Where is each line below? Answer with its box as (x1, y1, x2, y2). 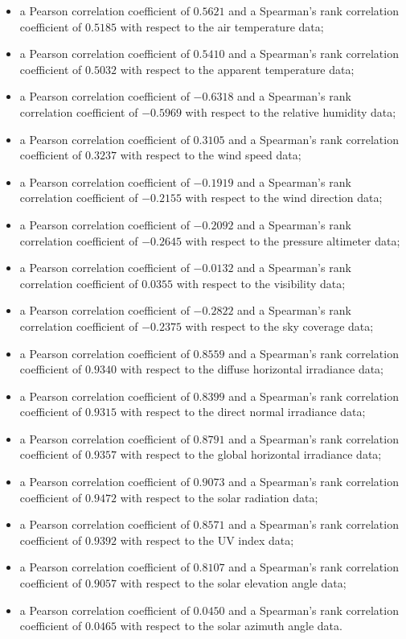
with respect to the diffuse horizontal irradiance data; (120, 361, 384, 377)
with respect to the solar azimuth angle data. (120, 617, 342, 634)
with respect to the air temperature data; (120, 18, 324, 35)
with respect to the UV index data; (120, 531, 294, 548)
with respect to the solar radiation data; (120, 489, 318, 505)
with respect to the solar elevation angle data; (120, 575, 347, 592)
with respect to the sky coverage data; (185, 317, 374, 334)
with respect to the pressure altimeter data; (185, 232, 400, 249)
